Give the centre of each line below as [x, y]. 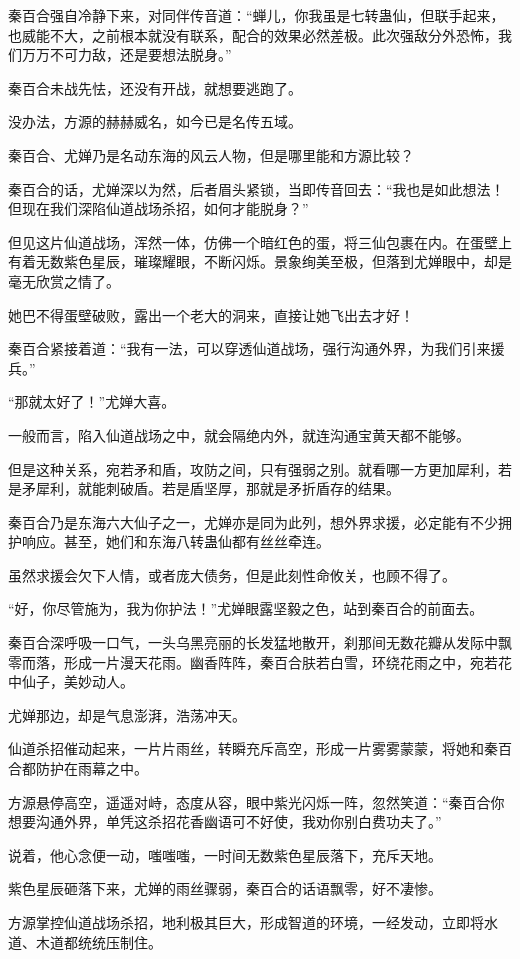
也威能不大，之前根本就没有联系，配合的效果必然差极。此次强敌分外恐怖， [253, 34]
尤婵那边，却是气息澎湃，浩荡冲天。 [127, 714]
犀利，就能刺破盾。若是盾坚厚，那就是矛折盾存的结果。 [217, 488]
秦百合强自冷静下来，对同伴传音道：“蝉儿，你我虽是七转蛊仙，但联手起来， [256, 15]
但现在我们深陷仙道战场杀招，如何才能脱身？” [158, 208]
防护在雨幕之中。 [91, 768]
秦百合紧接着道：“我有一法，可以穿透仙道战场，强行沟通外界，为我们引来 [249, 348]
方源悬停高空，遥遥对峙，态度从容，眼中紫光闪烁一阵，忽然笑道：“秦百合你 [256, 801]
